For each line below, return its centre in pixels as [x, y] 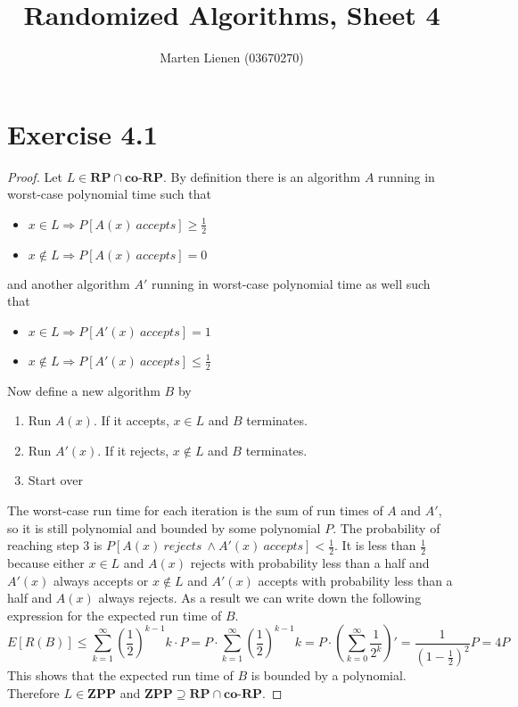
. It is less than [375, 545]
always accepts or [101, 580]
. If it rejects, [133, 450]
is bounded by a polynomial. [329, 675]
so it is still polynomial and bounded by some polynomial [164, 527]
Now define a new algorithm [84, 390]
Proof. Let [35, 176]
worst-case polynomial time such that [109, 194]
